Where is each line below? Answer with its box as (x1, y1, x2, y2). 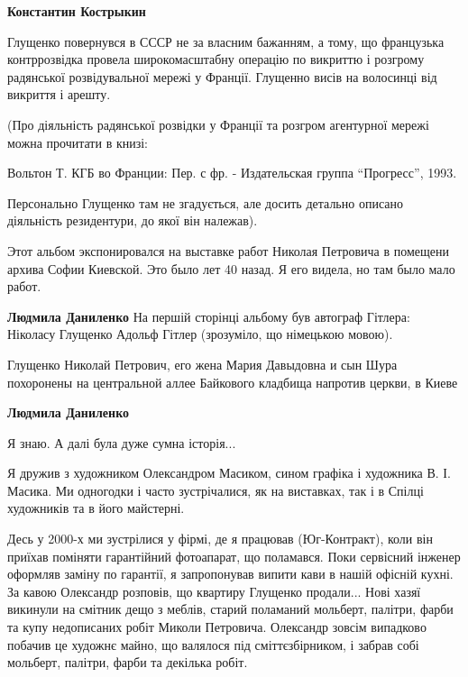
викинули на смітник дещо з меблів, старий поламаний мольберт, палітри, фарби (7, 599, 454, 618)
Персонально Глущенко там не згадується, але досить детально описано (7, 193, 403, 212)
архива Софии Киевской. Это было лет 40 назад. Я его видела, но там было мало (7, 259, 455, 278)
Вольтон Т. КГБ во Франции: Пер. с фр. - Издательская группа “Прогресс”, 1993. (7, 163, 457, 182)
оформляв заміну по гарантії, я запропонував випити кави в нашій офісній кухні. (7, 564, 454, 583)
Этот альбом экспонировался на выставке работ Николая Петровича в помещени (7, 241, 450, 260)
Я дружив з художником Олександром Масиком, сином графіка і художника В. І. (7, 463, 451, 482)
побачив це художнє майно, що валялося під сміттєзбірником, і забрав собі (7, 635, 419, 654)
